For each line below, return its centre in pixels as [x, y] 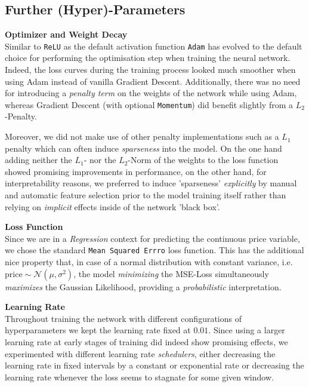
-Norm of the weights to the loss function [203, 160]
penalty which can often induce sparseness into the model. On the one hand [143, 148]
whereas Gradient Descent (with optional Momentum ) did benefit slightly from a [149, 104]
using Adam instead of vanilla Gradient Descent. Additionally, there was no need [153, 81]
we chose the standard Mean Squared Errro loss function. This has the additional [154, 250]
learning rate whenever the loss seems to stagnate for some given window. [139, 377]
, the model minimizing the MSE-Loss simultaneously [171, 273]
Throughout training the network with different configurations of [123, 318]
